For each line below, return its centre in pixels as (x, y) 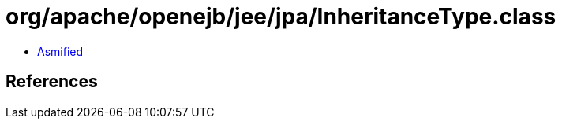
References (52, 82)
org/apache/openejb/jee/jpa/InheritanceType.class (281, 17)
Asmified (60, 51)
